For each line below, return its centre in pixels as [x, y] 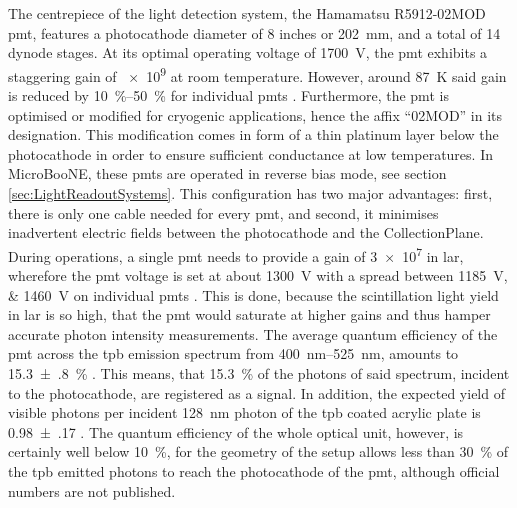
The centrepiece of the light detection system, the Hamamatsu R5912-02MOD [247, 13]
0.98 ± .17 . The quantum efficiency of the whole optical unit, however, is [236, 431]
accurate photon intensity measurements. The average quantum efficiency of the [253, 333]
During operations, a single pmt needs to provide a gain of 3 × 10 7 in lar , [236, 254]
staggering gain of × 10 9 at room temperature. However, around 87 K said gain [257, 74]
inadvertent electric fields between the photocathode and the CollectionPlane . [246, 232]
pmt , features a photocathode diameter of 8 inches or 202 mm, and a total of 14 [254, 32]
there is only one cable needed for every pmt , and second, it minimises [223, 212]
